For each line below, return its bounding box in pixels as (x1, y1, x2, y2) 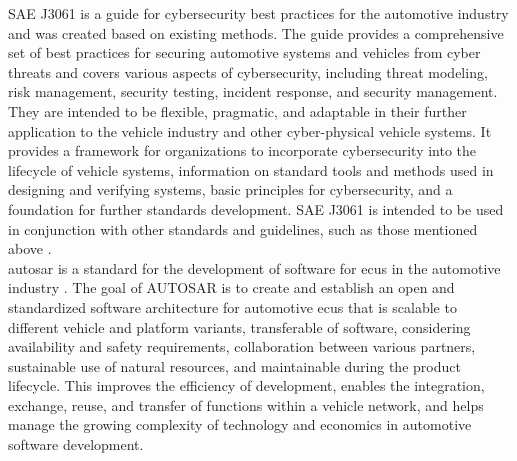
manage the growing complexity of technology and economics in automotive (8, 414, 472, 435)
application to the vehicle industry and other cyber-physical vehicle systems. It (8, 120, 492, 141)
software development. (8, 434, 144, 455)
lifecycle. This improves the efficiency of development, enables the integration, (8, 375, 485, 396)
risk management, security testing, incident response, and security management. (8, 81, 498, 102)
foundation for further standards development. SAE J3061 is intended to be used (8, 198, 504, 219)
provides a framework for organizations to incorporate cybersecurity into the (8, 140, 477, 161)
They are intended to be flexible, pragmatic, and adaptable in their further (8, 100, 467, 121)
